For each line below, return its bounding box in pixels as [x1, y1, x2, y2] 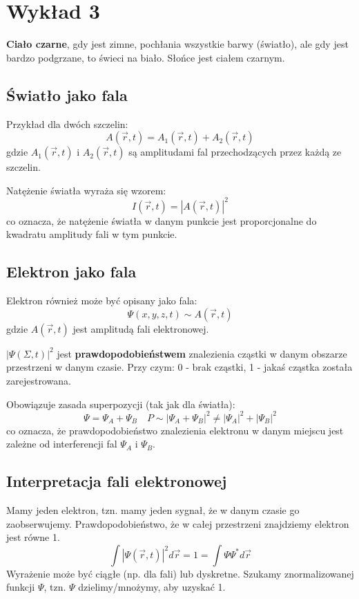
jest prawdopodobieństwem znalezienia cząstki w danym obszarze [57, 346, 347, 360]
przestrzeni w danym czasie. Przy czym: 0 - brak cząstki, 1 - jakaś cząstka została [6, 360, 353, 374]
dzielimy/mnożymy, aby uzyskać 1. [78, 580, 226, 594]
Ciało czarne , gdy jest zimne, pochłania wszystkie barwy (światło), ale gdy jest [6, 37, 349, 51]
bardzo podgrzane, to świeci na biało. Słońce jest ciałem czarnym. [6, 50, 285, 64]
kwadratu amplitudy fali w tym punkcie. [6, 227, 177, 241]
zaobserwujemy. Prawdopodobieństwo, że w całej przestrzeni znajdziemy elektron [6, 516, 349, 531]
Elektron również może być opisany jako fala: [6, 293, 197, 308]
